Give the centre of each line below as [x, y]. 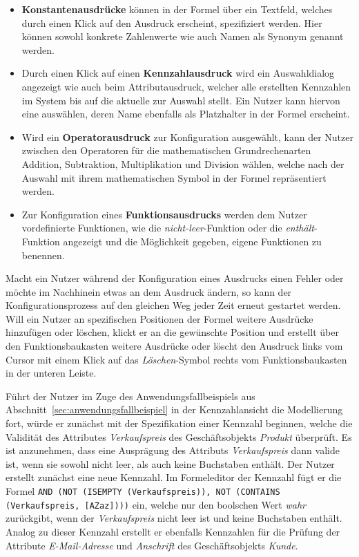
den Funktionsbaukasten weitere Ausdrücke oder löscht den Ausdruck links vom [174, 346]
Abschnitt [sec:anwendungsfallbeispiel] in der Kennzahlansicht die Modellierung [174, 409]
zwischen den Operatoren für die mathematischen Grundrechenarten [166, 150]
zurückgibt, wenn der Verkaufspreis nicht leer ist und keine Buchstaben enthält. [174, 518]
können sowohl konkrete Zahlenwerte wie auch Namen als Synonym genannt [183, 36]
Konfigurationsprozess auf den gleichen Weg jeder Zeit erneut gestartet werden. [173, 305]
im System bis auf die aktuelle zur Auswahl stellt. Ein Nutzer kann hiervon [181, 100]
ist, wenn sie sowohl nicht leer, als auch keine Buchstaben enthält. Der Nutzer [170, 463]
